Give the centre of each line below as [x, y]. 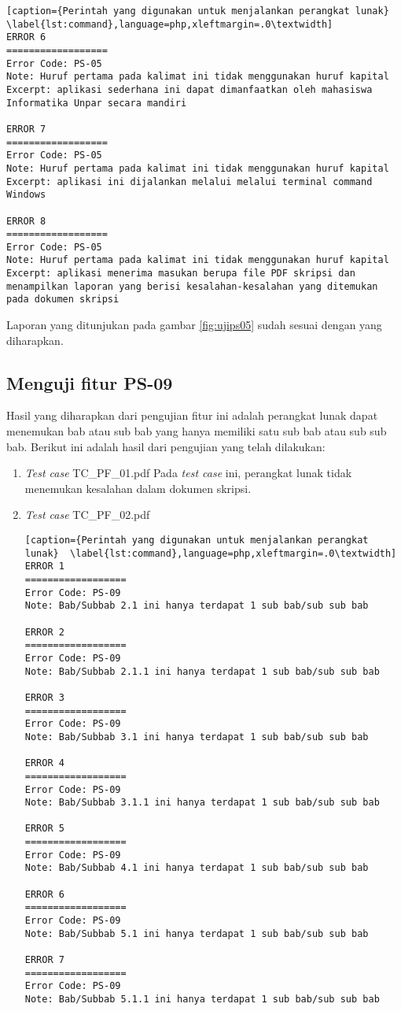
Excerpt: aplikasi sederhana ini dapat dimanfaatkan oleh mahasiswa [189, 89]
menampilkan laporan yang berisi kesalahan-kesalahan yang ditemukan [192, 286]
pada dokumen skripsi [63, 300]
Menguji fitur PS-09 [90, 382]
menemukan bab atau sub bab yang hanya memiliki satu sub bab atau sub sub [197, 431]
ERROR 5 [44, 829]
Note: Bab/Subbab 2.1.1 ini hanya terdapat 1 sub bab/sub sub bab [202, 671]
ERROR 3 [44, 697]
